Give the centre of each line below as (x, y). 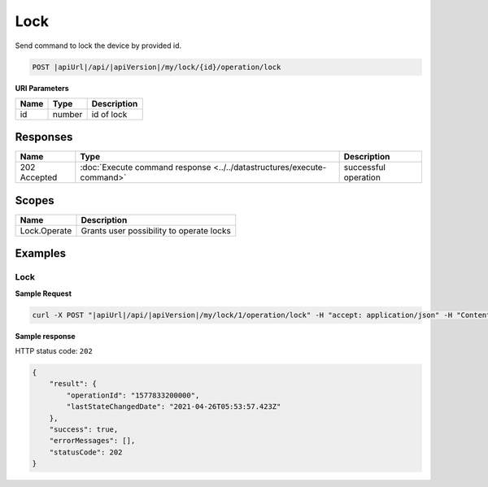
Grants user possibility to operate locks (156, 230)
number (68, 114)
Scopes (35, 200)
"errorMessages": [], (92, 441)
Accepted (39, 177)
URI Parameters (42, 88)
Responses (44, 137)
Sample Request (44, 294)
